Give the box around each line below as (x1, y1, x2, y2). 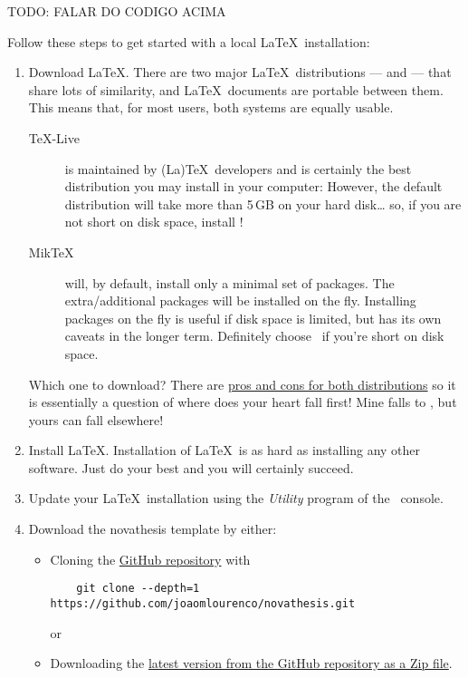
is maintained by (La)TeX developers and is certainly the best (64, 159, 412, 178)
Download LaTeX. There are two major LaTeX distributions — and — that (28, 63, 452, 82)
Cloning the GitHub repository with (50, 549, 251, 568)
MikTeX (28, 242, 74, 261)
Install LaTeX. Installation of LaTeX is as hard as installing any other (28, 441, 421, 460)
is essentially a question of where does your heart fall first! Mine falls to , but (28, 392, 457, 412)
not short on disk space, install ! (64, 212, 244, 231)
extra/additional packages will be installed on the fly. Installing (64, 291, 416, 310)
